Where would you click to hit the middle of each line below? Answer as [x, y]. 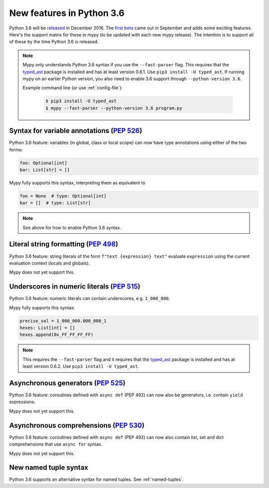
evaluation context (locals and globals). [50, 263]
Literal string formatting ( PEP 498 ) [64, 244]
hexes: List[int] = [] [47, 328]
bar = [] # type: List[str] [55, 203]
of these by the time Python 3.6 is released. [54, 42]
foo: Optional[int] [43, 163]
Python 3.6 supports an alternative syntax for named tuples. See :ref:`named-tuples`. [96, 480]
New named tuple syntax [49, 468]
